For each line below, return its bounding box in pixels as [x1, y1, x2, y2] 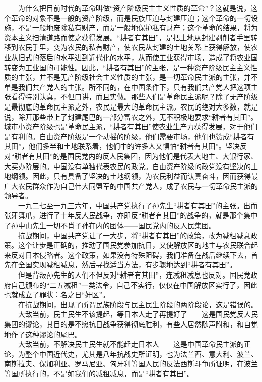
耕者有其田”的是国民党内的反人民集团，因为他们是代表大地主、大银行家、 [14, 150, 258, 161]
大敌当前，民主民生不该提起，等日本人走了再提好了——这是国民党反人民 [18, 309, 258, 319]
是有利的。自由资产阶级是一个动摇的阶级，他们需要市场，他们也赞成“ [4, 131, 233, 141]
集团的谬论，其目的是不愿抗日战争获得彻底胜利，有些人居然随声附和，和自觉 [4, 319, 258, 329]
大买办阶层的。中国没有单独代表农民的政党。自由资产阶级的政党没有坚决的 [4, 160, 251, 171]
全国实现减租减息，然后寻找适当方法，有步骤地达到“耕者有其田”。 [18, 259, 237, 270]
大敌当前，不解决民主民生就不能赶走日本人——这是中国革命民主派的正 [18, 339, 251, 349]
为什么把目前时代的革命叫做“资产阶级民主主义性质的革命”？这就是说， [18, 3, 251, 13]
